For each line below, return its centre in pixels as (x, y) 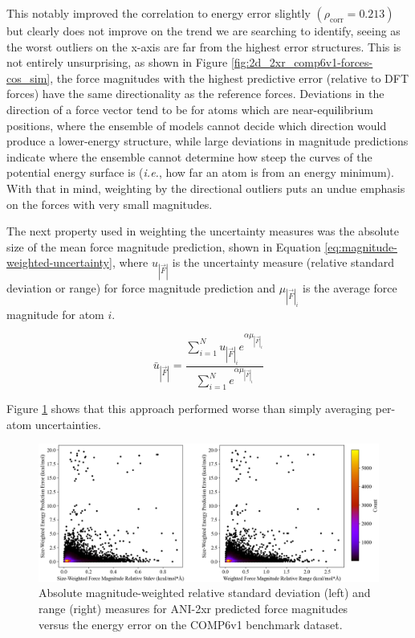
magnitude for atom (55, 314)
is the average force (350, 287)
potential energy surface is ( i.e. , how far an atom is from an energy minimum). (200, 172)
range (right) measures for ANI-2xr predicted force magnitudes (193, 608)
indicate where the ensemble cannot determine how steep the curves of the (189, 156)
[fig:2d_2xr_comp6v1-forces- (302, 62)
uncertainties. (68, 424)
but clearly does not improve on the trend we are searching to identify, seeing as (203, 31)
